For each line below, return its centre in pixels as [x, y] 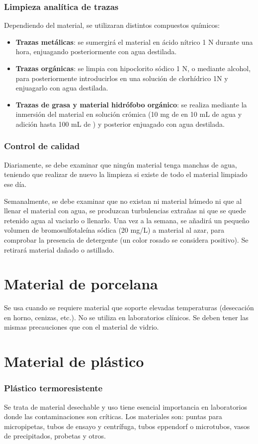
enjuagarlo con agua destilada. [62, 88]
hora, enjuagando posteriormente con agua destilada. [96, 51]
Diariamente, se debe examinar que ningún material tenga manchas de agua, [121, 164]
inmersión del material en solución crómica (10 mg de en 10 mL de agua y [129, 114]
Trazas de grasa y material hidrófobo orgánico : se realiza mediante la [131, 104]
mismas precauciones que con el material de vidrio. [82, 327]
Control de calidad [42, 146]
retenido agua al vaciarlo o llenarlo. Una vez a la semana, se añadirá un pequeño [127, 220]
